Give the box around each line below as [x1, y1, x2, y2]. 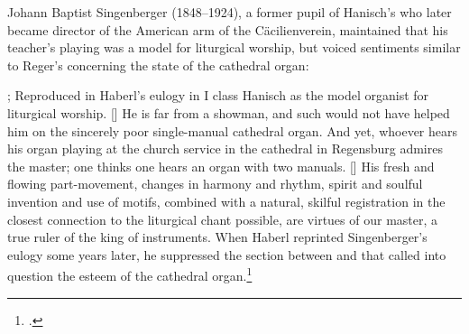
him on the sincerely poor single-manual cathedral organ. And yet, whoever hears [7, 121, 458, 140]
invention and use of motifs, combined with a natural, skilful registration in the [7, 191, 446, 210]
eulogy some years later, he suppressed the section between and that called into [7, 245, 446, 264]
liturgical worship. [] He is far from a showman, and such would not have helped [7, 103, 450, 122]
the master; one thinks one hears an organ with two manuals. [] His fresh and [7, 156, 435, 175]
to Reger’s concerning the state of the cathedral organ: [7, 55, 309, 74]
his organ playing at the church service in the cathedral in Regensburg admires [7, 139, 443, 158]
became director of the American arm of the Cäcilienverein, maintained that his [7, 20, 448, 39]
